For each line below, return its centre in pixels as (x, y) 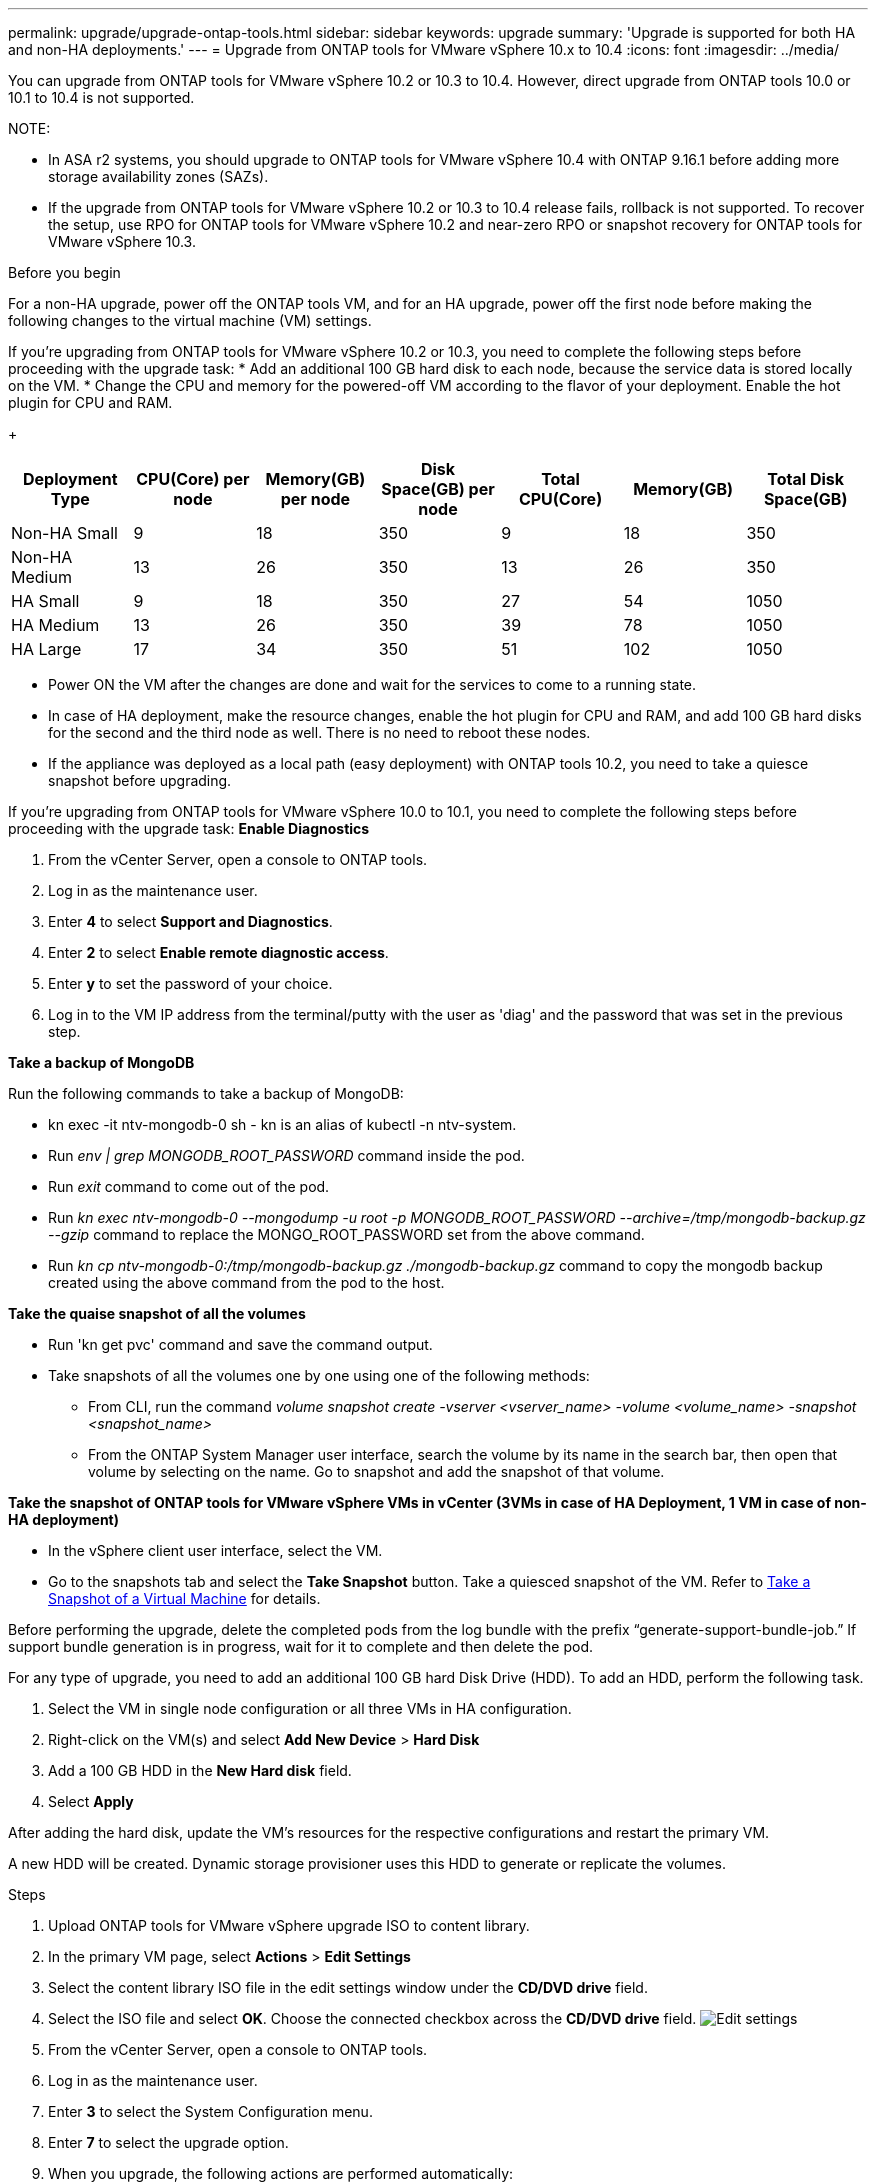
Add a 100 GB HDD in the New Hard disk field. (200, 1770)
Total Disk (806, 479)
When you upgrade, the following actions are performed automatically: (281, 2173)
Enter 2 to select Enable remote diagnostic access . (218, 952)
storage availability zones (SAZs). (158, 176)
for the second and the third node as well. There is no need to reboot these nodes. (319, 732)
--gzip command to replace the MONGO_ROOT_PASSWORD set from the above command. (346, 1234)
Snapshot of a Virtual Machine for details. (184, 1598)
